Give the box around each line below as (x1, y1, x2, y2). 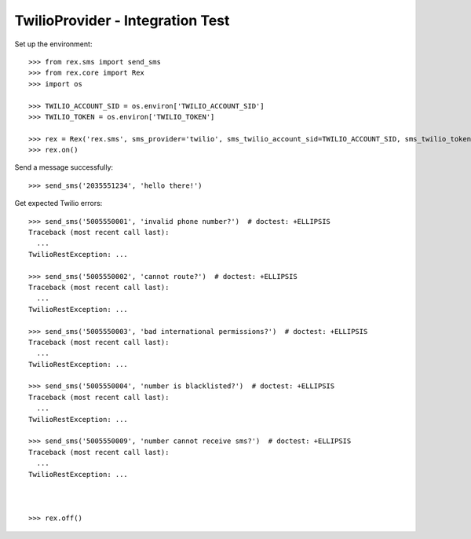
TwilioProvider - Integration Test (14, 12, 230, 29)
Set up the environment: (14, 39, 93, 49)
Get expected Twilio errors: (14, 199, 103, 208)
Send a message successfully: (14, 163, 114, 172)
